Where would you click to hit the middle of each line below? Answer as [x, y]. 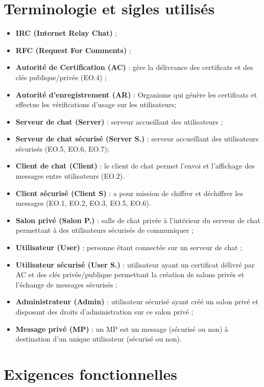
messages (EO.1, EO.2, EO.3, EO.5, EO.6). [83, 203]
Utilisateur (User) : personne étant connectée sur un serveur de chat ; [129, 247]
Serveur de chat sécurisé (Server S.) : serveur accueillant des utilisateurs [137, 139]
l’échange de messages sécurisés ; [66, 284]
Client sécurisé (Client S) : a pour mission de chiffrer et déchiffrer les [129, 193]
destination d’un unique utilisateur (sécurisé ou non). [99, 339]
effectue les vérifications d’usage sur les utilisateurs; [96, 104]
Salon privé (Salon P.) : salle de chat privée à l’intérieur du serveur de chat [138, 220]
